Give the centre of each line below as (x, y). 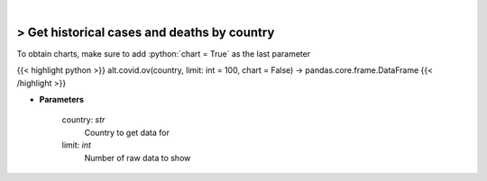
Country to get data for (127, 132)
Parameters (62, 100)
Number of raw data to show (138, 158)
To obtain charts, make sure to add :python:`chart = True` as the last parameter (164, 53)
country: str (83, 120)
